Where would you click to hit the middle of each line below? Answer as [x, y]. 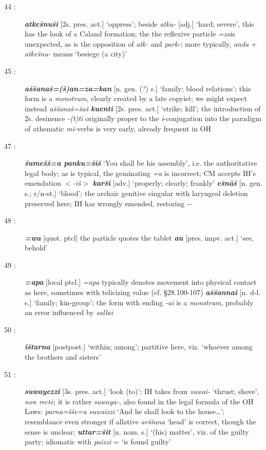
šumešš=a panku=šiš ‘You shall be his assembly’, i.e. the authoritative [141, 163]
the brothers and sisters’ [63, 357]
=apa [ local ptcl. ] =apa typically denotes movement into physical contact [141, 282]
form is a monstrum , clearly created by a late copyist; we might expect [136, 98]
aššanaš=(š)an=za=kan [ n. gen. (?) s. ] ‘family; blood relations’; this [138, 88]
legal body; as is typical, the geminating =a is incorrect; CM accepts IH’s [140, 173]
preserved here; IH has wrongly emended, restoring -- [108, 203]
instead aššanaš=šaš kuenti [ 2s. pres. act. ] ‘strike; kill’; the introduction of [143, 108]
